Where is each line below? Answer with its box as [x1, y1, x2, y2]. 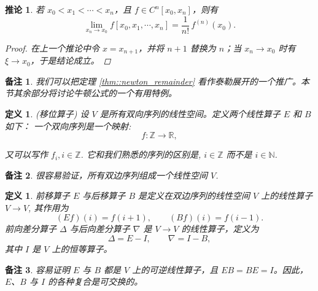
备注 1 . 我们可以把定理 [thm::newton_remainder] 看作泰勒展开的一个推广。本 [5, 74, 310, 87]
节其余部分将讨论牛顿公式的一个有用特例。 [5, 87, 177, 99]
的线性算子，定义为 [181, 222, 259, 235]
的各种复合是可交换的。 [48, 275, 143, 288]
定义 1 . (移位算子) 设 [5, 107, 89, 120]
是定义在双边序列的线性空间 [138, 189, 250, 202]
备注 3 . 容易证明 [5, 263, 70, 276]
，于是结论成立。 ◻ [30, 54, 111, 67]
